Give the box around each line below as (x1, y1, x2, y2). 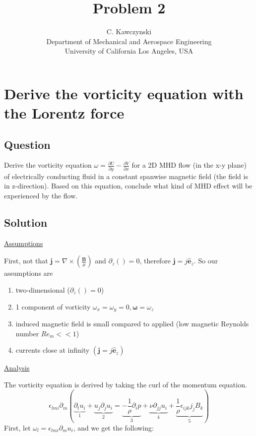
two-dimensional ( (15, 284, 70, 295)
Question (4, 136, 51, 152)
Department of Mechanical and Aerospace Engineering (46, 36, 212, 46)
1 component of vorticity (15, 301, 91, 311)
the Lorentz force (4, 103, 125, 123)
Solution (4, 214, 48, 230)
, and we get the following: (73, 422, 154, 433)
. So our (193, 255, 218, 266)
